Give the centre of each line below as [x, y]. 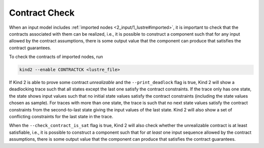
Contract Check [42, 13]
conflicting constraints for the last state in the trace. [61, 117]
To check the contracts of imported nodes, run [56, 57]
